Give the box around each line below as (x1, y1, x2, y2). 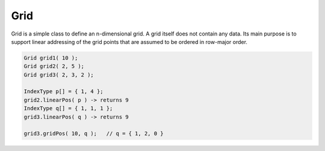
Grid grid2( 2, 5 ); (23, 63, 84, 70)
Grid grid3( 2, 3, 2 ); (23, 71, 94, 78)
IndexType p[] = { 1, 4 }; (23, 88, 104, 95)
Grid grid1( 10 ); (23, 54, 78, 61)
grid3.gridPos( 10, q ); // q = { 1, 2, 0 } (23, 130, 164, 137)
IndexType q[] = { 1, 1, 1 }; (23, 105, 113, 112)
